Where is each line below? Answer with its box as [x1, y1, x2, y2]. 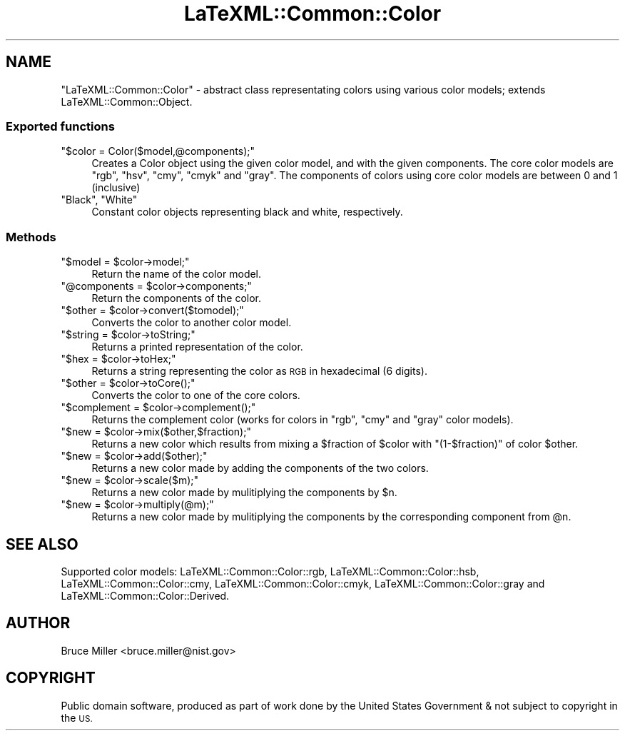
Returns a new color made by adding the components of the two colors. [91, 462, 429, 475]
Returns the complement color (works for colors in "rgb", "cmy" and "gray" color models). [91, 413, 514, 426]
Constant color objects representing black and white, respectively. [91, 206, 403, 218]
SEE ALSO [6, 535, 78, 553]
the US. [61, 711, 93, 724]
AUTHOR [6, 614, 71, 632]
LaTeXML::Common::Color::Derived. [61, 589, 230, 602]
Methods [6, 229, 56, 244]
